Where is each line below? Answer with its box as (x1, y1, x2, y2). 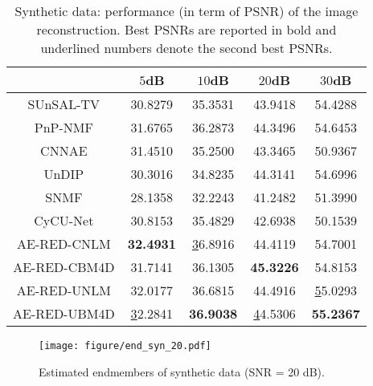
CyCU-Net (34, 211, 94, 230)
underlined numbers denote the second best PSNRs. (40, 39, 333, 57)
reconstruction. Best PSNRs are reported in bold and (36, 20, 337, 39)
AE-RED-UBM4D (13, 304, 115, 323)
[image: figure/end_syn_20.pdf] (39, 340, 211, 351)
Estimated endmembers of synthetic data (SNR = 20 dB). (39, 363, 325, 380)
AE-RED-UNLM (16, 281, 111, 299)
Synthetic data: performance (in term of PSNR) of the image (14, 2, 359, 20)
